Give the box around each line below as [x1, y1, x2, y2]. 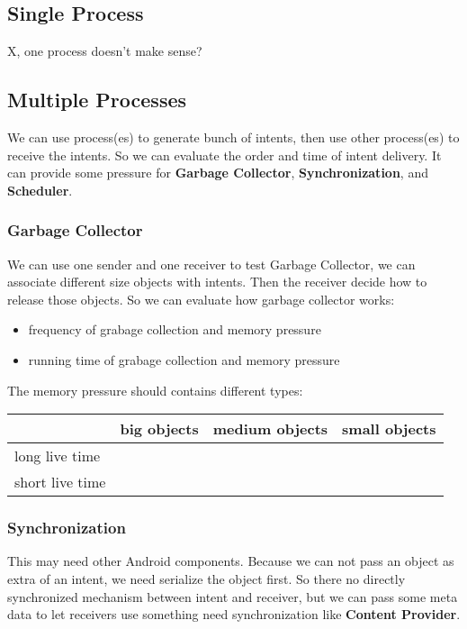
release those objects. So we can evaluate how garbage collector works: [7, 289, 395, 308]
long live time [14, 445, 101, 467]
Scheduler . [7, 180, 73, 199]
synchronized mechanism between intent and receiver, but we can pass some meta [7, 587, 458, 606]
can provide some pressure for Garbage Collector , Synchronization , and [7, 163, 428, 182]
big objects [120, 418, 199, 440]
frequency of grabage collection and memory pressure [28, 320, 321, 339]
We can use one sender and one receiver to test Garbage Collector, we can [7, 254, 416, 273]
